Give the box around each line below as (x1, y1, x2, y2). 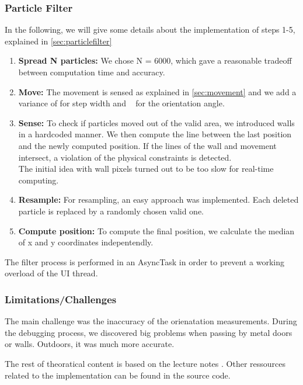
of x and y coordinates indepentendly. (18, 236, 154, 248)
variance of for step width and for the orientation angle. (18, 97, 225, 109)
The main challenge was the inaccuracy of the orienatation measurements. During (5, 315, 297, 327)
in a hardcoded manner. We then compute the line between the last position (18, 128, 292, 140)
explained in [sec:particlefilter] (5, 34, 112, 47)
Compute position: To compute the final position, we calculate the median (18, 224, 295, 237)
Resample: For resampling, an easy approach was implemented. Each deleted (18, 193, 299, 206)
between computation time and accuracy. (18, 66, 165, 78)
